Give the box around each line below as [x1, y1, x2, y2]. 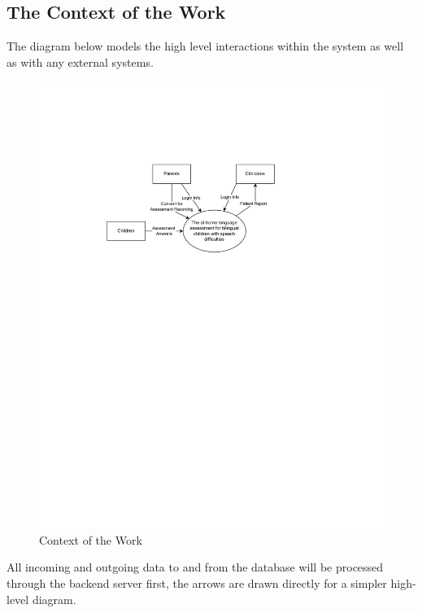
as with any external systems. [7, 53, 154, 70]
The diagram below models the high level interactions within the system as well [7, 37, 404, 55]
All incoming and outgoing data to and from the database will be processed [7, 558, 384, 576]
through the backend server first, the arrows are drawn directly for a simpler [7, 575, 387, 592]
